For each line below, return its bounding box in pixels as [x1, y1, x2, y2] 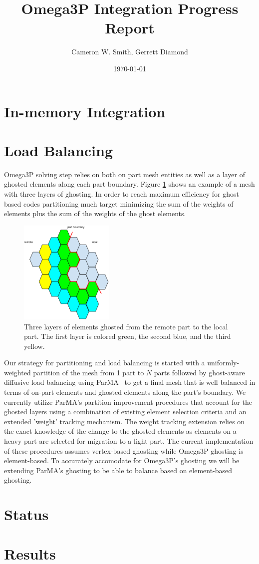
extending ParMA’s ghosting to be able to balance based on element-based [4, 465, 233, 475]
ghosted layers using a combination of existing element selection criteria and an [4, 406, 247, 417]
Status [4, 504, 49, 525]
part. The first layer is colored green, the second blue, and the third [24, 331, 231, 341]
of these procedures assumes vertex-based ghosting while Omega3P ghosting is [4, 445, 244, 456]
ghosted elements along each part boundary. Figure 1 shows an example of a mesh [4, 179, 255, 189]
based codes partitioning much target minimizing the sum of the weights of [4, 198, 234, 209]
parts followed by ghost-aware [154, 367, 245, 377]
